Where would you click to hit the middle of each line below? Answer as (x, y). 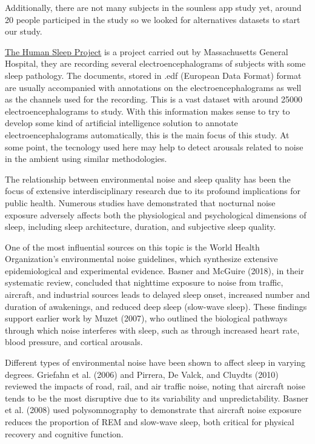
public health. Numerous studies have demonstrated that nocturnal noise (140, 202)
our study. (24, 31)
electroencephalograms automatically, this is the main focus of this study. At (147, 134)
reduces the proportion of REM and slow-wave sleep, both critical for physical (150, 422)
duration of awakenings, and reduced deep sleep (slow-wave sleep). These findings (156, 306)
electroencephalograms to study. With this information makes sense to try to (148, 111)
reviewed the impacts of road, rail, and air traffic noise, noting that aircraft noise (155, 386)
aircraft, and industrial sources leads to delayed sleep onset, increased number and (157, 294)
